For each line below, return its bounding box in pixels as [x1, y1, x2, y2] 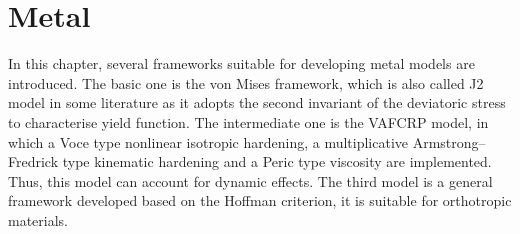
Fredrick [8, 151, 59, 172]
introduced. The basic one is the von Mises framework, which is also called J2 [8, 72, 484, 93]
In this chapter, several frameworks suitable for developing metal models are [8, 53, 475, 74]
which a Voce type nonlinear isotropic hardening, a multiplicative [8, 131, 409, 152]
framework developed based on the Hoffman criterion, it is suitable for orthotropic [8, 190, 512, 211]
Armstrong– [412, 131, 486, 152]
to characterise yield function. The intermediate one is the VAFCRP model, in [8, 111, 489, 132]
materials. [8, 209, 69, 230]
